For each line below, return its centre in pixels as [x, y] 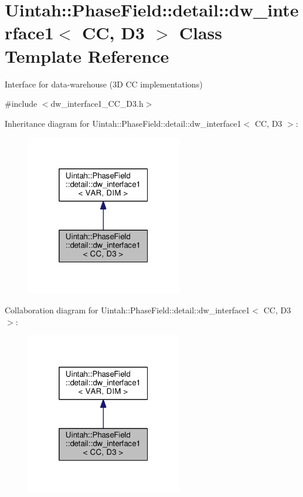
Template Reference [87, 55]
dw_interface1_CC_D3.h [97, 104]
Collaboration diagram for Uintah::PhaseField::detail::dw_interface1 [127, 310]
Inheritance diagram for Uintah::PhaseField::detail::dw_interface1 [123, 123]
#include [21, 104]
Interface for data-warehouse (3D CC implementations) [104, 84]
